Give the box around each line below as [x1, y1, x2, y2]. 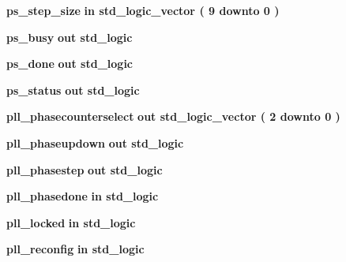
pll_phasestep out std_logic [6, 161, 163, 178]
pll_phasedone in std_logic [6, 188, 159, 204]
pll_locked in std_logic [6, 214, 136, 230]
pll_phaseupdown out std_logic [6, 134, 184, 151]
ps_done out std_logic [6, 55, 134, 72]
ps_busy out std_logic [6, 28, 133, 45]
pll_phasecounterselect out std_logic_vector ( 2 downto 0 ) [6, 108, 340, 125]
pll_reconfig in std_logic [6, 241, 145, 257]
